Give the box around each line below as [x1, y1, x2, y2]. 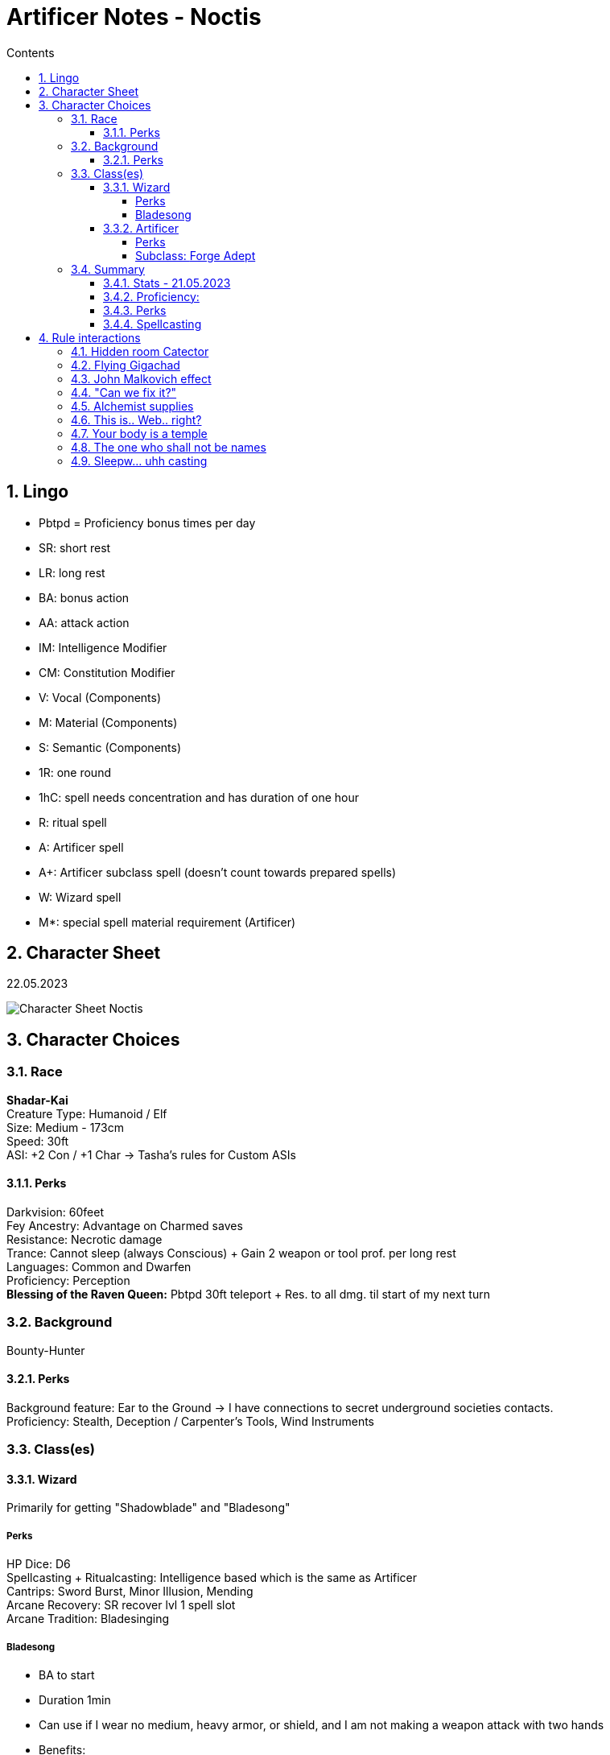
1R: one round [39, 765, 111, 779]
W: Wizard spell [39, 890, 122, 904]
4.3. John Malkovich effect [71, 371, 212, 386]
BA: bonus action [39, 590, 130, 605]
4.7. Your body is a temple [71, 426, 208, 440]
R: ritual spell [39, 815, 107, 829]
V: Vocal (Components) [39, 690, 162, 704]
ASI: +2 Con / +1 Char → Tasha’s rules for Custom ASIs [6, 1147, 296, 1162]
